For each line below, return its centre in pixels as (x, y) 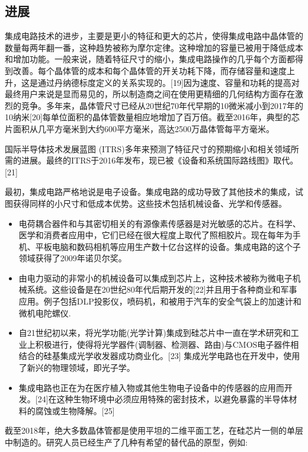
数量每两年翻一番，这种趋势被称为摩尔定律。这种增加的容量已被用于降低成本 (154, 47)
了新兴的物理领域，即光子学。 (77, 368)
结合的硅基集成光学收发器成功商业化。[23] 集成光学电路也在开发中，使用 (159, 356)
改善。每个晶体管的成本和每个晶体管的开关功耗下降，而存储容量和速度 (150, 70)
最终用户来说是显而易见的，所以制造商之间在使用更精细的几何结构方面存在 (150, 94)
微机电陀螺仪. (45, 312)
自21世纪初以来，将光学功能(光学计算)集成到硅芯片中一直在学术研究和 (155, 333)
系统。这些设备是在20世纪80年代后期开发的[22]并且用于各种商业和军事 (162, 289)
